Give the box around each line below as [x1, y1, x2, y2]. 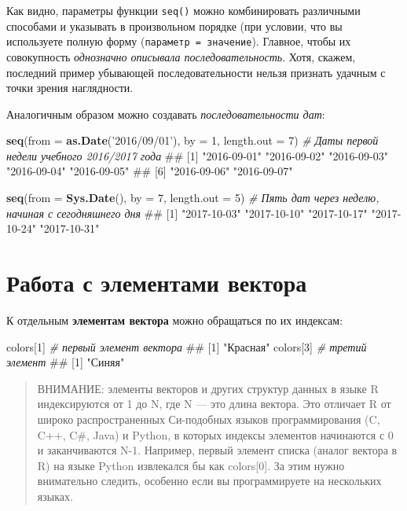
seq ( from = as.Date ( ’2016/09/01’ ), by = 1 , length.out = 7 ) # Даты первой [6, 132, 379, 149]
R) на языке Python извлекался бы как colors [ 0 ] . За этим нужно [37, 457, 345, 473]
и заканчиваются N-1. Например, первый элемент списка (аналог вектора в [37, 442, 398, 458]
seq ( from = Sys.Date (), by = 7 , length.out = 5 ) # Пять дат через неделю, [6, 189, 379, 206]
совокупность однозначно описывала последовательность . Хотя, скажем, [6, 48, 356, 64]
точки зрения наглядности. [6, 79, 134, 96]
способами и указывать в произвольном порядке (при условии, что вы [6, 17, 343, 34]
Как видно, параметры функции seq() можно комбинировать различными [6, 2, 361, 18]
